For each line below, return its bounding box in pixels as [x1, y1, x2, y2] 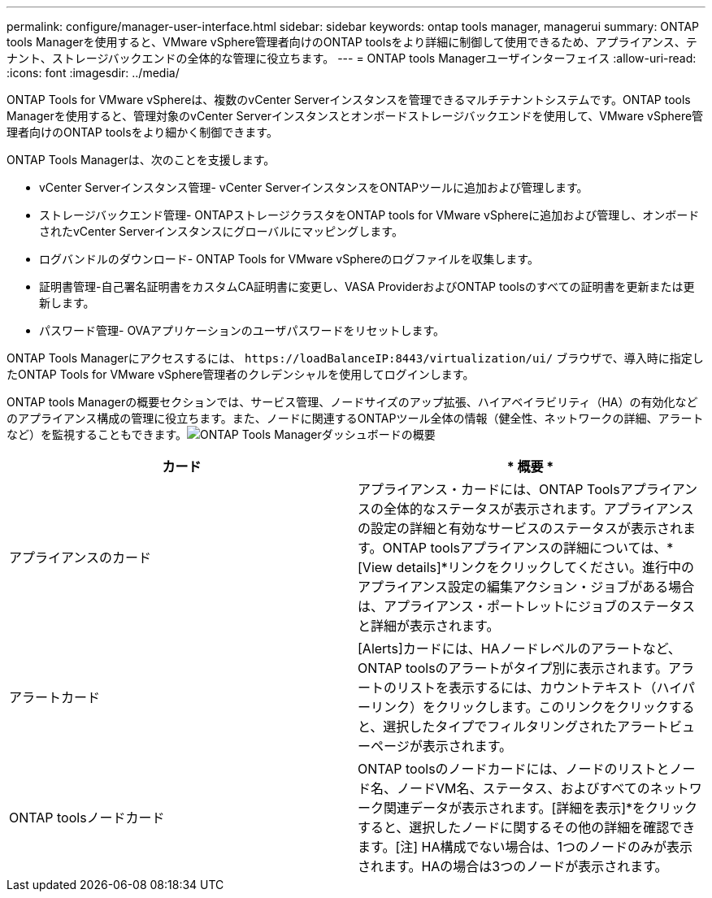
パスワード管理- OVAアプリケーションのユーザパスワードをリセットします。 [39, 323, 445, 337]
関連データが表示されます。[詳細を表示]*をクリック [384, 800, 698, 816]
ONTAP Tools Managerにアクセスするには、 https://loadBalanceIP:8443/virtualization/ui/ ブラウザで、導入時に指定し [7, 351, 704, 365]
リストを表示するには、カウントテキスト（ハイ [397, 679, 682, 696]
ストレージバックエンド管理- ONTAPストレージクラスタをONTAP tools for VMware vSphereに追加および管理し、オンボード [39, 208, 700, 222]
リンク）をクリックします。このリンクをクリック [371, 699, 669, 715]
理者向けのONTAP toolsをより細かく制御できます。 [7, 125, 278, 139]
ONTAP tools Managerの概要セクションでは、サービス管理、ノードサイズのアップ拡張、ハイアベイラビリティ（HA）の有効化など [7, 395, 698, 409]
